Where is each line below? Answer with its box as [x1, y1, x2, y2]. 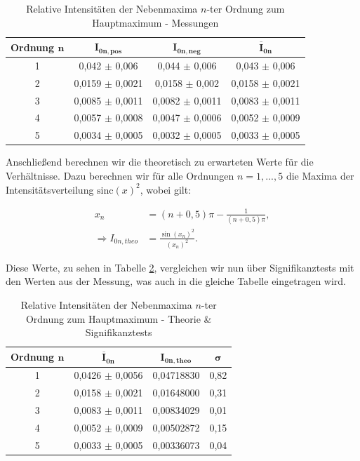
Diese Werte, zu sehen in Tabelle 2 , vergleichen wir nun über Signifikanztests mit [6, 260, 354, 274]
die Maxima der [286, 168, 354, 182]
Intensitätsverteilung [6, 182, 94, 196]
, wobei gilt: [140, 182, 192, 196]
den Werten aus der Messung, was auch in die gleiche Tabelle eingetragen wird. [6, 274, 346, 288]
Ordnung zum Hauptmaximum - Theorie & [25, 311, 212, 326]
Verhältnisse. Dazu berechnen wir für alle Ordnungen [6, 168, 234, 182]
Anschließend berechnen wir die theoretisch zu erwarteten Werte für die [6, 154, 314, 169]
